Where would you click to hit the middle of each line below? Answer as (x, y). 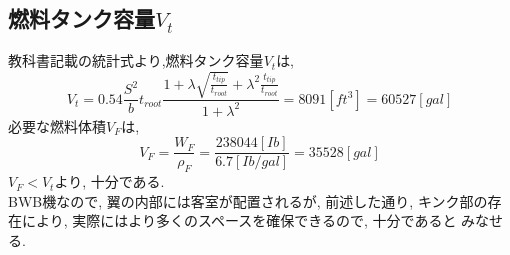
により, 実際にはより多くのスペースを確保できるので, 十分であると (239, 220)
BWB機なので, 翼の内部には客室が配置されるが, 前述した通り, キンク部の (248, 200)
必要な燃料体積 (57, 125)
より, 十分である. (109, 181)
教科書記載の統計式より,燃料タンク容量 (136, 60)
